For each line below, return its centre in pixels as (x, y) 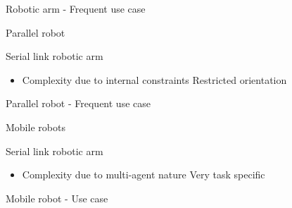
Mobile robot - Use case (57, 198)
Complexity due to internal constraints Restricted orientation (154, 79)
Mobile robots (36, 127)
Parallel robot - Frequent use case (78, 103)
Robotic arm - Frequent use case (76, 8)
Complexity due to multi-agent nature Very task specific (144, 175)
